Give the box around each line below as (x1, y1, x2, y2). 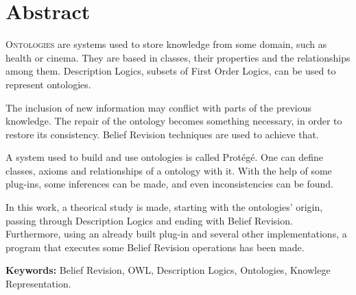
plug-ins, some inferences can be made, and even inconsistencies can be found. (5, 177, 334, 191)
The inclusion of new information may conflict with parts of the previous (5, 100, 312, 114)
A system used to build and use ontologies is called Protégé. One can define (5, 150, 324, 164)
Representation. (5, 277, 71, 291)
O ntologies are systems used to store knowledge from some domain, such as (5, 37, 327, 51)
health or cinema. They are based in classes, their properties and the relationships (5, 50, 351, 64)
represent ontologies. (5, 77, 91, 91)
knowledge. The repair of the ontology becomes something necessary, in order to (5, 114, 342, 128)
